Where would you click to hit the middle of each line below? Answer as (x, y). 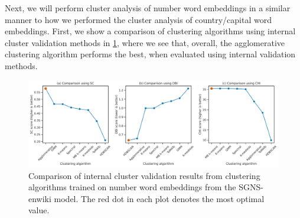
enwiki (40, 198)
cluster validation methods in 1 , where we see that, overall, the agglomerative (145, 42)
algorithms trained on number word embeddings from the (132, 187)
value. (39, 210)
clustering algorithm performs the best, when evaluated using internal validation (150, 54)
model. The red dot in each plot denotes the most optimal (159, 198)
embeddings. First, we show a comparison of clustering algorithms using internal (150, 31)
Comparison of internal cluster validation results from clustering (144, 175)
